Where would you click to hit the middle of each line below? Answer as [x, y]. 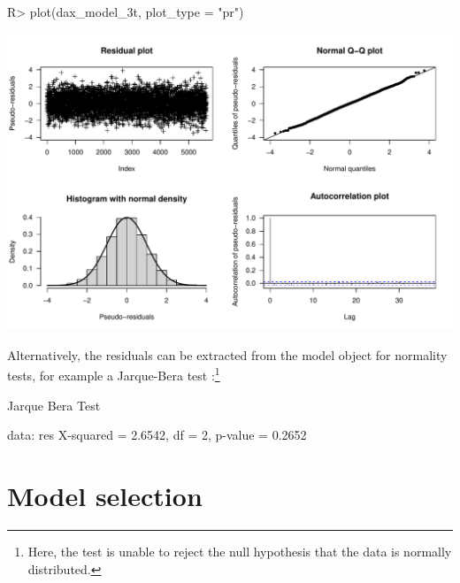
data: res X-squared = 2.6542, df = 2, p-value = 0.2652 [157, 435]
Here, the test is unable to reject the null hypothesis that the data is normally [240, 552]
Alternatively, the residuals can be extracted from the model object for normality [227, 354]
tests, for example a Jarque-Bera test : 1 [114, 374]
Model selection [105, 496]
